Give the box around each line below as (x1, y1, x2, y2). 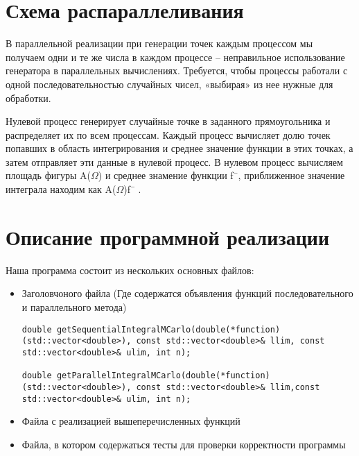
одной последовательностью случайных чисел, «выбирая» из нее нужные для (6, 76, 333, 91)
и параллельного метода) (21, 299, 127, 314)
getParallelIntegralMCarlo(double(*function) (56, 371, 270, 381)
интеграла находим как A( (6, 182, 116, 196)
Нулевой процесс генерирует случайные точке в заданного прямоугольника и (6, 114, 331, 128)
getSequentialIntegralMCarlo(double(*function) (56, 324, 281, 335)
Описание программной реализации (6, 222, 330, 251)
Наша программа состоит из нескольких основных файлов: (6, 262, 254, 277)
